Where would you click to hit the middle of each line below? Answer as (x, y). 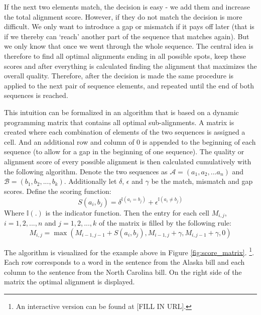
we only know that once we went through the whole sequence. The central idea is (129, 46)
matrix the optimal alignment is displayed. (70, 282)
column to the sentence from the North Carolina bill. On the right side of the (123, 272)
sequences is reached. (36, 95)
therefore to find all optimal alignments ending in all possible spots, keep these (125, 56)
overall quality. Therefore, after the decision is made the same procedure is (119, 76)
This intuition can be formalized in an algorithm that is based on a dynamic (121, 112)
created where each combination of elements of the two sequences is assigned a (125, 132)
